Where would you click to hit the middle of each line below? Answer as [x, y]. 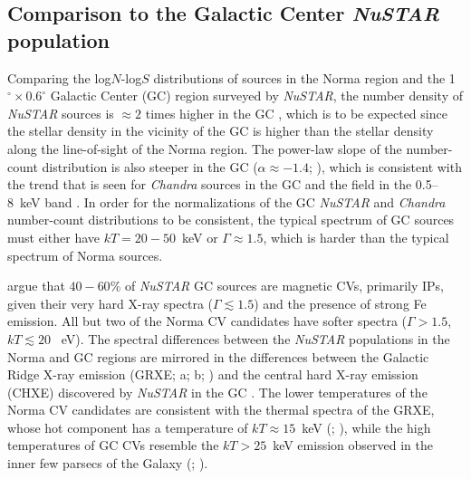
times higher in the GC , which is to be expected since [296, 113]
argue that [36, 286]
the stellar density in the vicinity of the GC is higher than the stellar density [221, 131]
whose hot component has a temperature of [128, 427]
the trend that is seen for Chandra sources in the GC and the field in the [210, 184]
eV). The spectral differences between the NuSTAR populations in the [255, 338]
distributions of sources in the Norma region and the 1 [304, 77]
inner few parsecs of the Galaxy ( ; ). [108, 463]
